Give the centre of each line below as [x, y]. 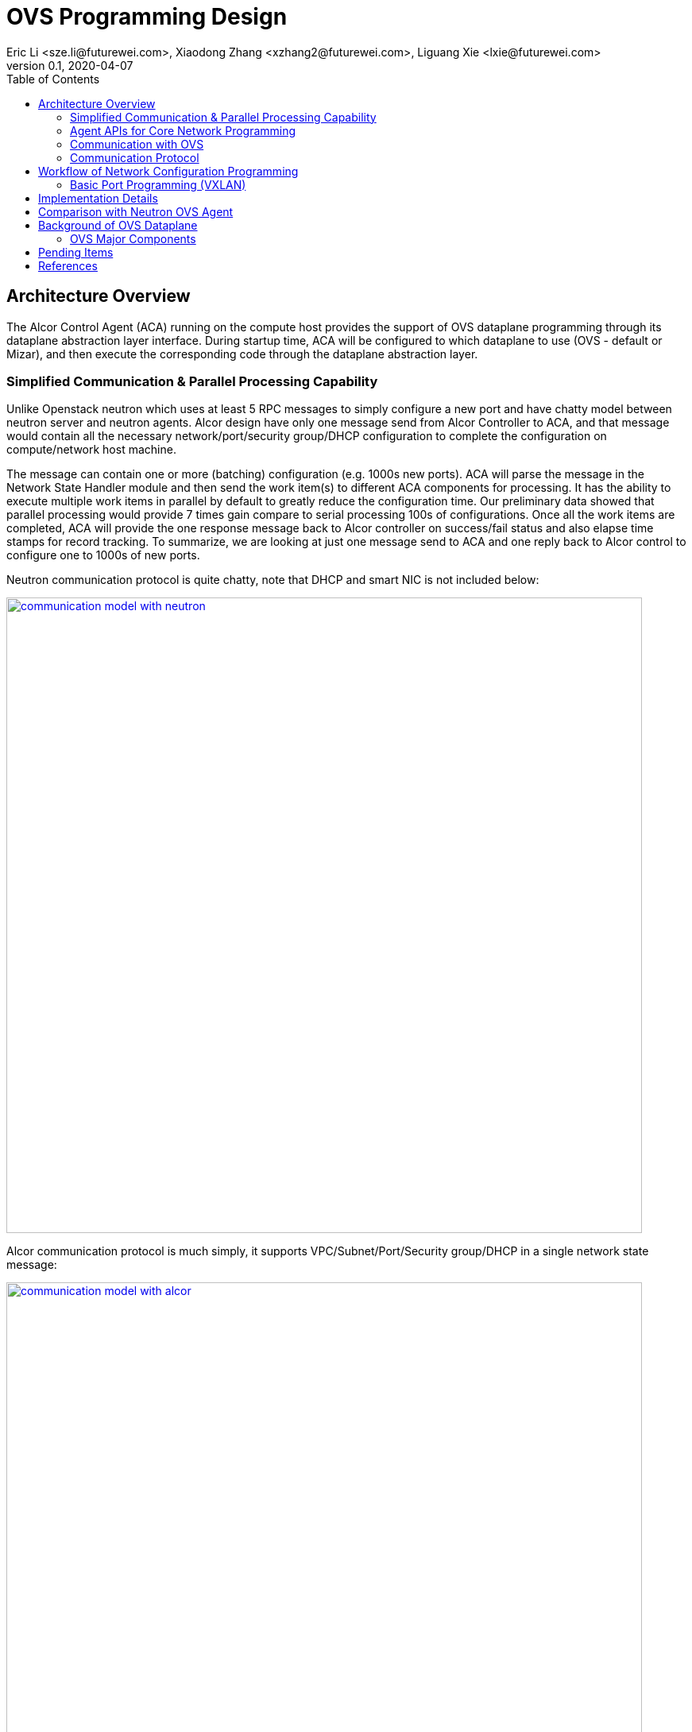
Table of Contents [53, 79]
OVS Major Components [133, 238]
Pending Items [76, 252]
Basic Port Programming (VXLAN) [158, 184]
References [68, 265]
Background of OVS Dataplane [118, 225]
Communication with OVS [137, 144]
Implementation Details [98, 198]
